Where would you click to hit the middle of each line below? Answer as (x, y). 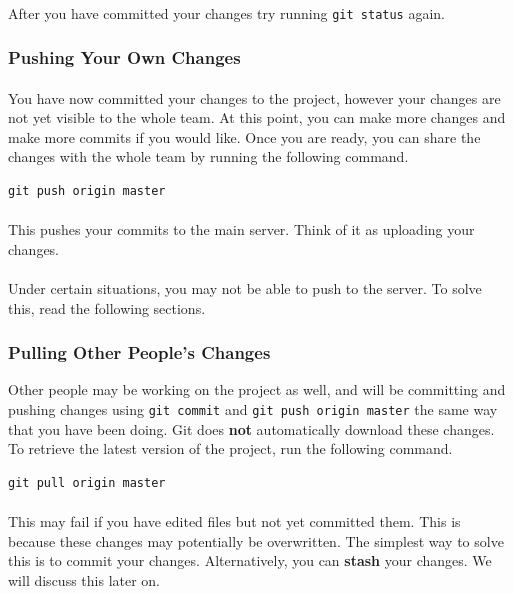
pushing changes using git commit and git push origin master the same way (253, 409)
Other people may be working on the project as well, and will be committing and (257, 389)
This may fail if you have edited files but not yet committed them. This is (234, 521)
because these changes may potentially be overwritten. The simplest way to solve (256, 540)
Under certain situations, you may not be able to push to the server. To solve (245, 288)
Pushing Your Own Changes (124, 57)
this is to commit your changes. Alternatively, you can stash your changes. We (250, 560)
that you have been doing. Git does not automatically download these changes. (251, 428)
